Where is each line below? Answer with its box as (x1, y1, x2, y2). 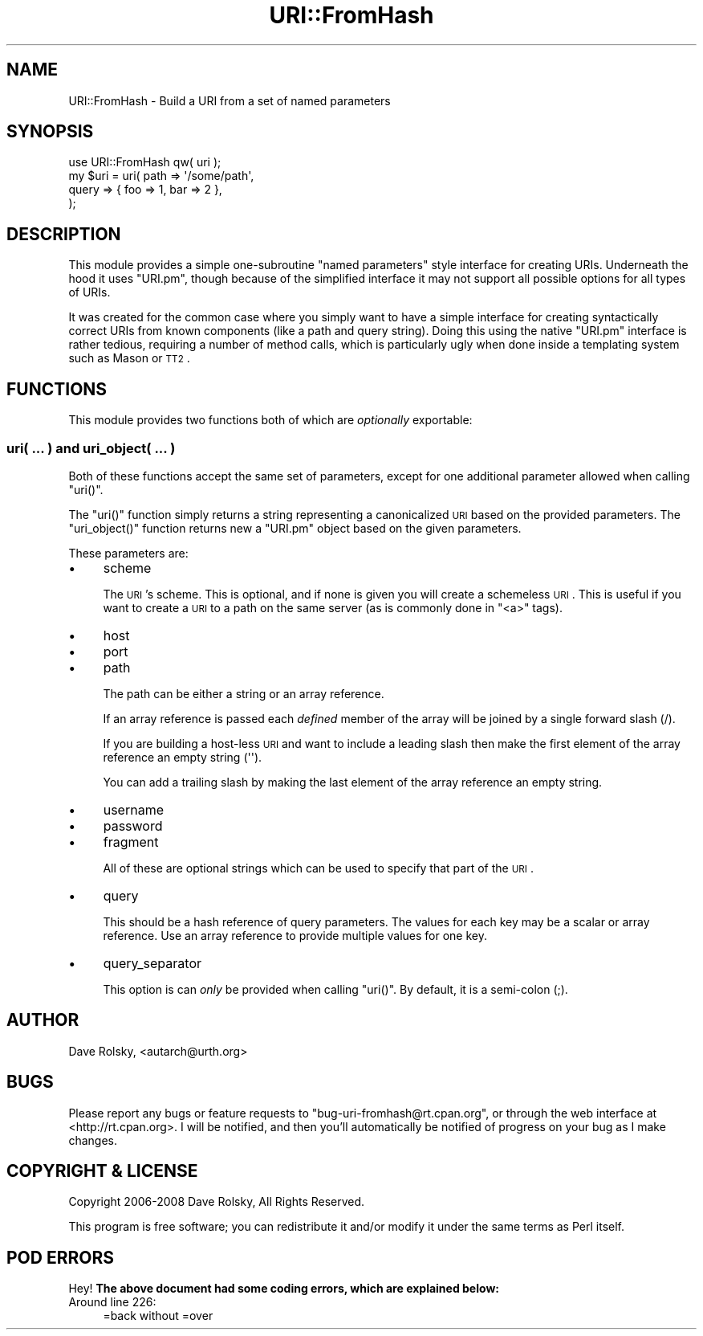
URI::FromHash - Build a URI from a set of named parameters (68, 93, 391, 108)
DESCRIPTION (6, 223, 121, 244)
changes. (68, 1133, 117, 1147)
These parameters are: (68, 545, 189, 560)
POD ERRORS (6, 1247, 114, 1268)
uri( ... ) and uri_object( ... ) (6, 439, 176, 456)
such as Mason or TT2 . (68, 351, 190, 366)
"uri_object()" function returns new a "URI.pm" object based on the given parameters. (68, 521, 522, 535)
